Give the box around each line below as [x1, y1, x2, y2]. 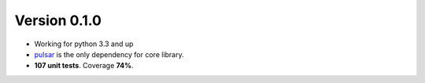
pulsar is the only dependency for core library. [34, 49, 184, 59]
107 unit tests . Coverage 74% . [34, 61, 134, 70]
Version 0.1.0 [14, 12, 102, 29]
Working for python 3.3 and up [34, 39, 134, 49]
